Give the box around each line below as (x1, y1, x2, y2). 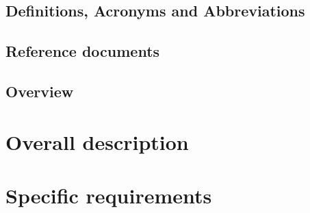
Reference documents (5, 40, 160, 62)
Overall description (5, 127, 189, 155)
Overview (5, 80, 74, 101)
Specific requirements (5, 181, 212, 209)
